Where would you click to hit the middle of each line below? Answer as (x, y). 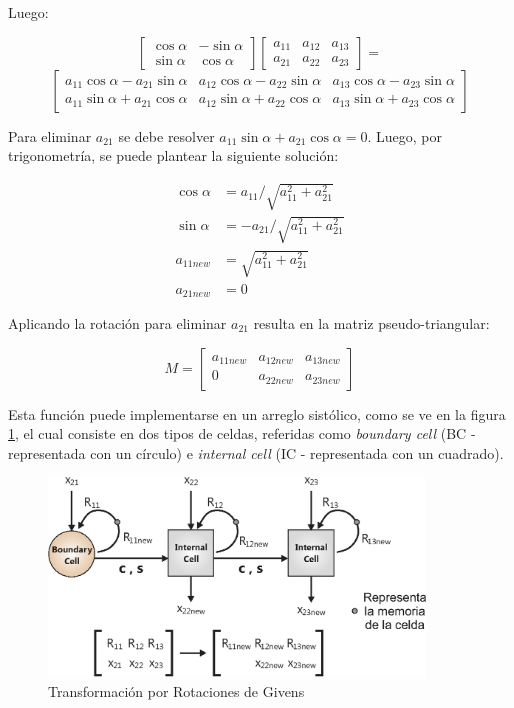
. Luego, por (405, 135)
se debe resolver (166, 135)
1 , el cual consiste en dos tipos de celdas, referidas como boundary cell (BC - (242, 433)
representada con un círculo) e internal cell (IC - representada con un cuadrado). (256, 452)
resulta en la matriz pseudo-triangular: (371, 323)
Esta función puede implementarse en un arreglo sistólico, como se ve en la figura (257, 413)
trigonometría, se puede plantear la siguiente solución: (173, 155)
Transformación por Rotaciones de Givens (176, 690)
